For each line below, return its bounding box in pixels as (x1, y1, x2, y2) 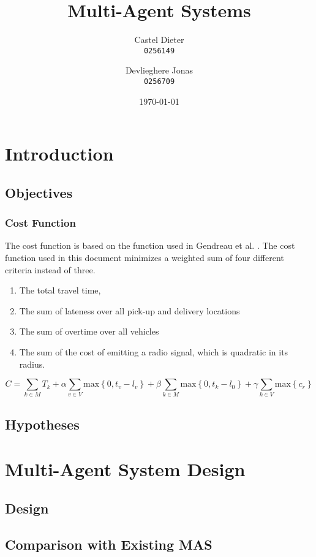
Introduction (5, 141, 114, 166)
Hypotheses (5, 414, 80, 433)
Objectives (5, 183, 73, 202)
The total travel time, (19, 284, 101, 297)
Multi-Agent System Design (5, 457, 246, 482)
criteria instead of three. (5, 263, 96, 276)
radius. (19, 357, 45, 370)
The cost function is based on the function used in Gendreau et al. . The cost (5, 239, 295, 252)
